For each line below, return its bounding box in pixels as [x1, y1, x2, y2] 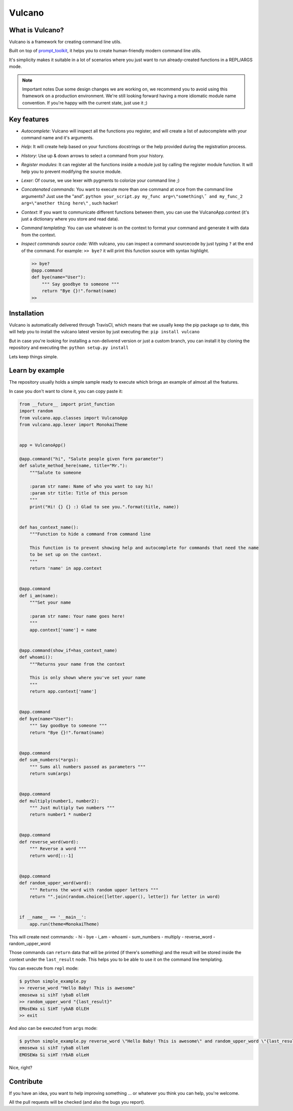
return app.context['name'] [29, 689, 97, 694]
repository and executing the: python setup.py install [9, 345, 129, 350]
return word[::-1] [29, 853, 74, 858]
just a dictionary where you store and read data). [21, 216, 120, 222]
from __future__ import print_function [19, 401, 115, 407]
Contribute [9, 1077, 43, 1086]
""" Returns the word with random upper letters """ [29, 887, 159, 893]
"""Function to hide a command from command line [29, 531, 151, 537]
